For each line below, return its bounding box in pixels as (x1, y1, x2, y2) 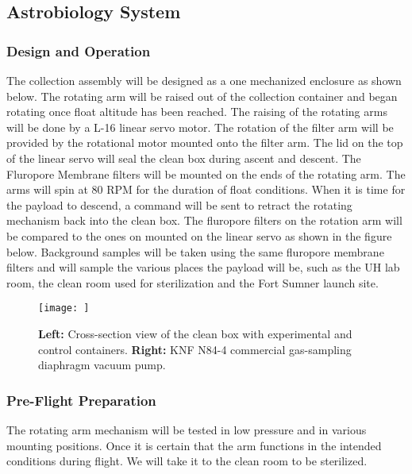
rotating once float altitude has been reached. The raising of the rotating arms (6, 103, 387, 120)
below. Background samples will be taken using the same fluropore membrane (6, 243, 384, 260)
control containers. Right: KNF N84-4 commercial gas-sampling (38, 341, 352, 357)
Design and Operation (6, 40, 151, 60)
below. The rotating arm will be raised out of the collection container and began (6, 87, 398, 104)
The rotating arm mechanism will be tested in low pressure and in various (6, 421, 367, 437)
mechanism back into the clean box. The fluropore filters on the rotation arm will (6, 212, 402, 229)
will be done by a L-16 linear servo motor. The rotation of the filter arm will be (6, 118, 394, 135)
